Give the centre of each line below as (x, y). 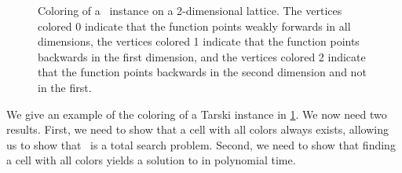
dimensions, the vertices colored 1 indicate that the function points (199, 41)
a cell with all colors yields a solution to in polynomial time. (151, 160)
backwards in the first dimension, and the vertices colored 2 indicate (202, 56)
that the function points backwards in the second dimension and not (202, 72)
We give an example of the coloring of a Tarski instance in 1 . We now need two (197, 114)
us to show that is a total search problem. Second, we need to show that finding (201, 144)
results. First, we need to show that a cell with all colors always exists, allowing (197, 129)
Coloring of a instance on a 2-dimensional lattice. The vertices (190, 10)
